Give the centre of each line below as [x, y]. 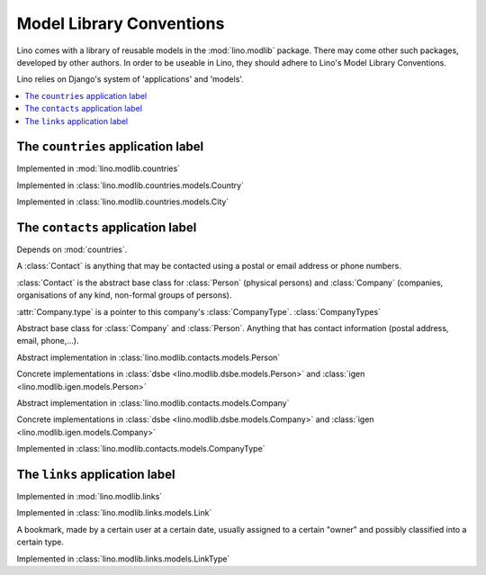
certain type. [40, 542]
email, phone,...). [48, 341]
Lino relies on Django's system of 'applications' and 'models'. [130, 79]
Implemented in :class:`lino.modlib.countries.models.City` [123, 202]
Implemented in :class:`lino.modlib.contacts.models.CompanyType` [141, 449]
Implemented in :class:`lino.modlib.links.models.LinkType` [123, 559]
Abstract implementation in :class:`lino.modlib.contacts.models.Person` [148, 357]
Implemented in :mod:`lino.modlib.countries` [98, 169]
